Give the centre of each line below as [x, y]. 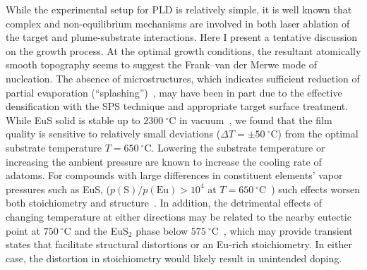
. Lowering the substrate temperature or [238, 147]
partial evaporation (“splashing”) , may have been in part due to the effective [174, 92]
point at [23, 230]
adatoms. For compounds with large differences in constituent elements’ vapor [174, 175]
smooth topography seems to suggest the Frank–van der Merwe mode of [161, 65]
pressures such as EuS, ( [58, 189]
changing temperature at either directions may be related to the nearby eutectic [179, 216]
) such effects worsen [316, 189]
